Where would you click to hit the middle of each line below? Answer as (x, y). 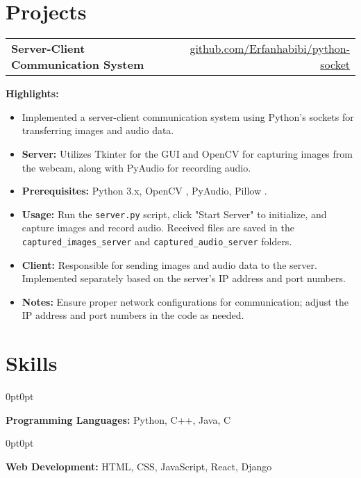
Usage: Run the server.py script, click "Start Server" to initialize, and (174, 214)
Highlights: (32, 93)
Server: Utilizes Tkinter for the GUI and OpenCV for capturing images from (187, 153)
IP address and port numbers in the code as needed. (133, 315)
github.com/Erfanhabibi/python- (270, 49)
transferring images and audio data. (98, 130)
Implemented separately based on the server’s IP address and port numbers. (184, 278)
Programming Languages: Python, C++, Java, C (118, 419)
